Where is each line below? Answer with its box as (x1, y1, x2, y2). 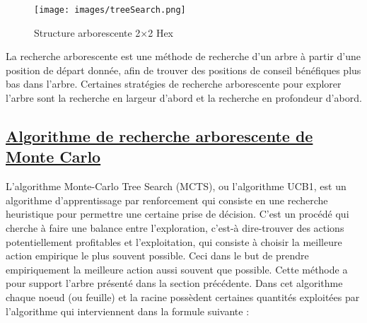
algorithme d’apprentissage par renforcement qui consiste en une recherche (6, 192, 328, 207)
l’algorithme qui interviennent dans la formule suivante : (6, 303, 250, 318)
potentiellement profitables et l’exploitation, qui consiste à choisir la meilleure (6, 234, 342, 249)
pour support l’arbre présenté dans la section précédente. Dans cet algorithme (6, 276, 343, 290)
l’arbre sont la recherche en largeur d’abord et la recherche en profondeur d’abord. (6, 90, 362, 105)
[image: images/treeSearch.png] (34, 5, 186, 15)
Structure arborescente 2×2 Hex (34, 25, 174, 40)
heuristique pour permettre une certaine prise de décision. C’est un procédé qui (6, 206, 349, 221)
